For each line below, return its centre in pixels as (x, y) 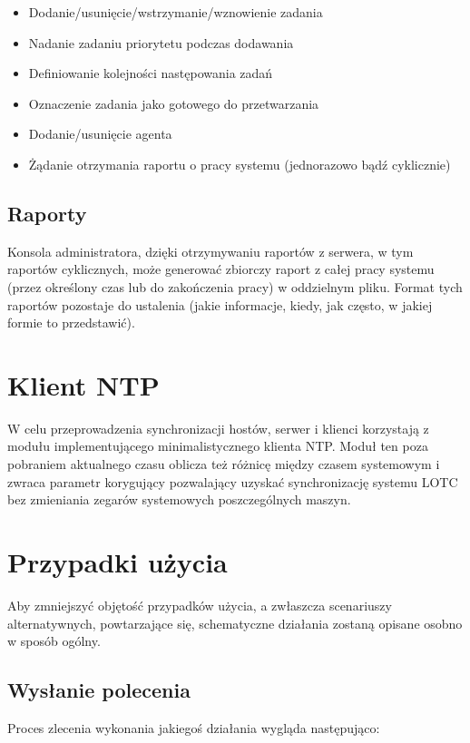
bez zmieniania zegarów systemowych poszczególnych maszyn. (179, 499)
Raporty (47, 213)
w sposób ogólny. (54, 641)
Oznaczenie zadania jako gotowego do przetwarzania (174, 103)
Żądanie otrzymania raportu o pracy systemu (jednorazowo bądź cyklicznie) (240, 164)
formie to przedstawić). (71, 323)
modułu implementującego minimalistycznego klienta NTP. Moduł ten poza (218, 446)
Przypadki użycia (117, 562)
